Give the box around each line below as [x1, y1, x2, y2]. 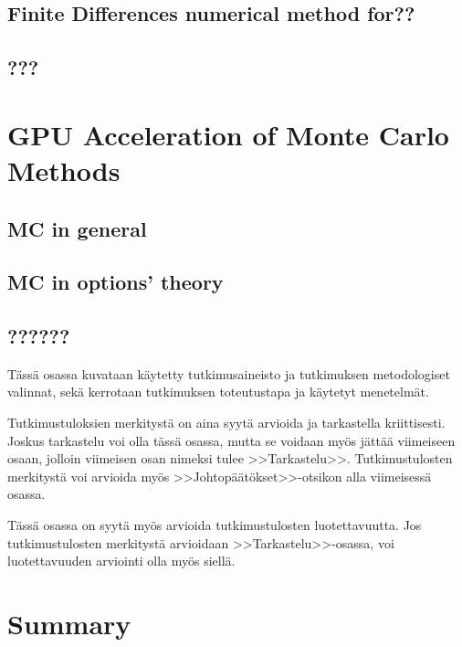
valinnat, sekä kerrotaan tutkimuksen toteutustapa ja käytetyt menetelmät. [7, 382, 429, 401]
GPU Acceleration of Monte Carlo [7, 115, 449, 153]
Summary [7, 605, 131, 642]
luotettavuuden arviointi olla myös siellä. [7, 551, 236, 570]
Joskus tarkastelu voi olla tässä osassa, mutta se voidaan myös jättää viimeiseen [7, 430, 456, 450]
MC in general [7, 214, 147, 242]
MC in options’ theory [7, 268, 224, 296]
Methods [7, 151, 121, 188]
